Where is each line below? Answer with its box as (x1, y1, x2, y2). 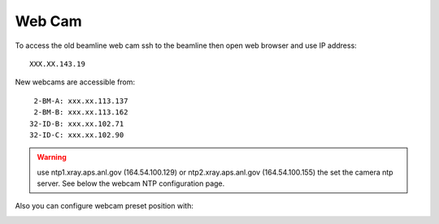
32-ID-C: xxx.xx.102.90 (29, 130, 124, 140)
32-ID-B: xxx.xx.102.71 (29, 118, 124, 128)
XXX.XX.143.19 (29, 59, 85, 68)
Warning (37, 153, 67, 162)
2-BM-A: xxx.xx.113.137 (33, 96, 128, 106)
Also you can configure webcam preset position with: (15, 201, 194, 211)
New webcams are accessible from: (15, 77, 136, 87)
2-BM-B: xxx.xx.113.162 (33, 108, 128, 117)
